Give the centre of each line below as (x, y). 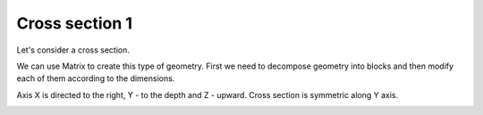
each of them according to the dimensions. (96, 78)
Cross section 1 (75, 23)
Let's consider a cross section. (73, 50)
